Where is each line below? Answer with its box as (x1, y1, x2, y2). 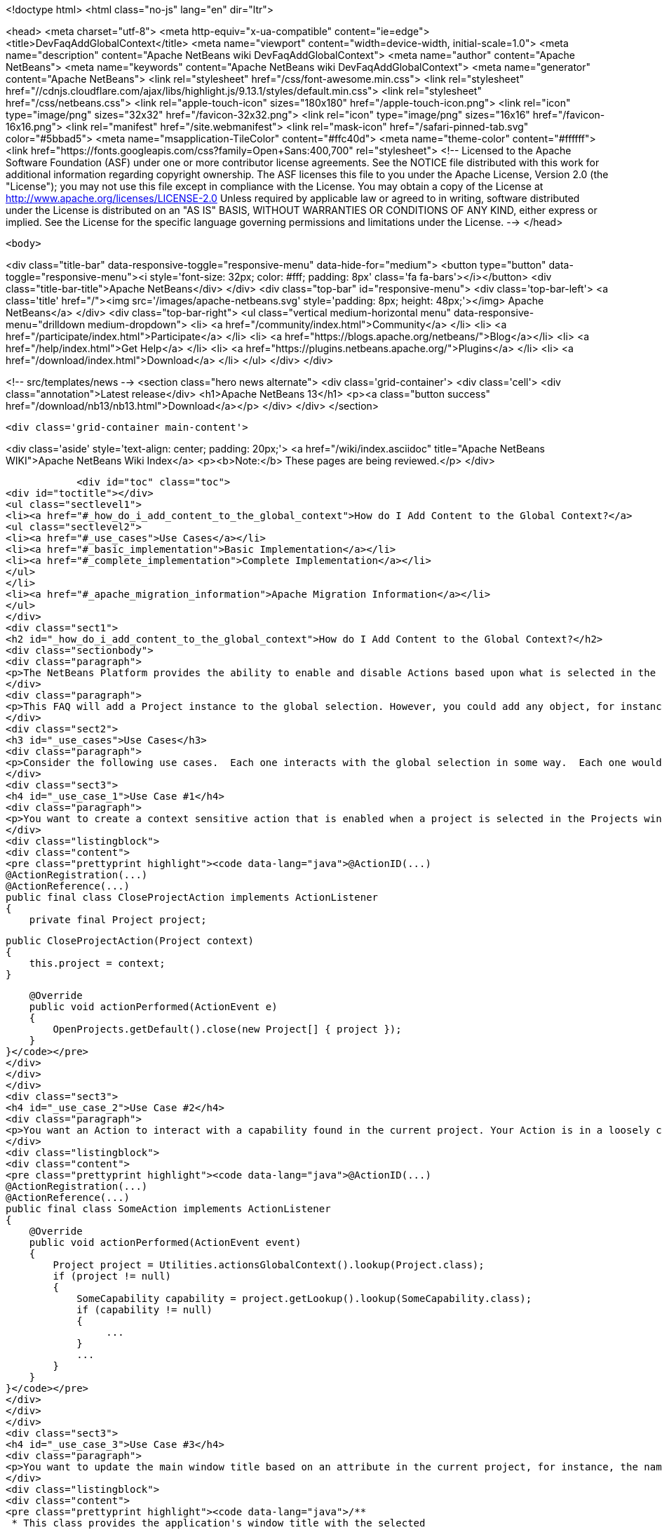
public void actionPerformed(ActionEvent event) (29, 1237, 302, 1248)
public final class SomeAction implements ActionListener (6, 1203, 331, 1214)
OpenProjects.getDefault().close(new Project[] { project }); (53, 1024, 402, 1035)
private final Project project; (29, 914, 207, 925)
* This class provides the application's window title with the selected (11, 1517, 426, 1529)
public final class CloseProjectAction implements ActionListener (6, 892, 379, 903)
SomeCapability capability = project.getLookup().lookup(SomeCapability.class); (76, 1293, 532, 1304)
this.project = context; (29, 958, 165, 969)
